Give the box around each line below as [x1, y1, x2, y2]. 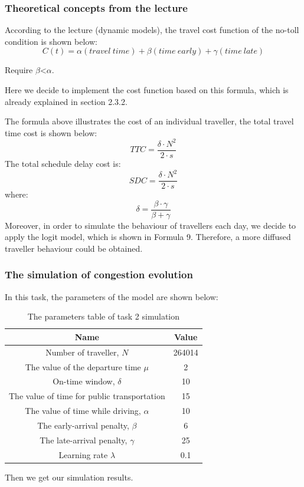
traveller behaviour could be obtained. [5, 242, 143, 254]
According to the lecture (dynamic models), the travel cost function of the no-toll [5, 24, 299, 36]
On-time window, [53, 375, 115, 387]
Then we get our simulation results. [5, 470, 133, 483]
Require [5, 64, 33, 76]
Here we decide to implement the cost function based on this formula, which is [5, 84, 289, 96]
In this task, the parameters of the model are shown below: [5, 290, 218, 302]
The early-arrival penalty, [37, 419, 129, 431]
